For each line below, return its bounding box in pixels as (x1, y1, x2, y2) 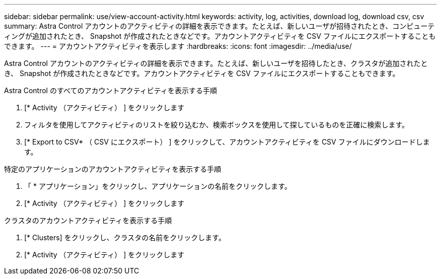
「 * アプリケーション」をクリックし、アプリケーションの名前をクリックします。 (24, 182, 291, 190)
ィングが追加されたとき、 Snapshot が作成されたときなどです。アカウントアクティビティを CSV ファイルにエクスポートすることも (4, 32, 436, 40)
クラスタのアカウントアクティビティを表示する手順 (4, 216, 172, 225)
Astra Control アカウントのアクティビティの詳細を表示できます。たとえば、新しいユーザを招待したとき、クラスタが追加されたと (4, 59, 428, 67)
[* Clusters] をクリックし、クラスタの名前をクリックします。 (24, 233, 226, 242)
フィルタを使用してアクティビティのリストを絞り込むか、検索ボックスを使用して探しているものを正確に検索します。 (24, 120, 409, 129)
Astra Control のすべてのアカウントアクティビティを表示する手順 (4, 86, 217, 95)
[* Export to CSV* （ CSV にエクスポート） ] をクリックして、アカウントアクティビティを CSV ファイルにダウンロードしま (24, 137, 430, 146)
